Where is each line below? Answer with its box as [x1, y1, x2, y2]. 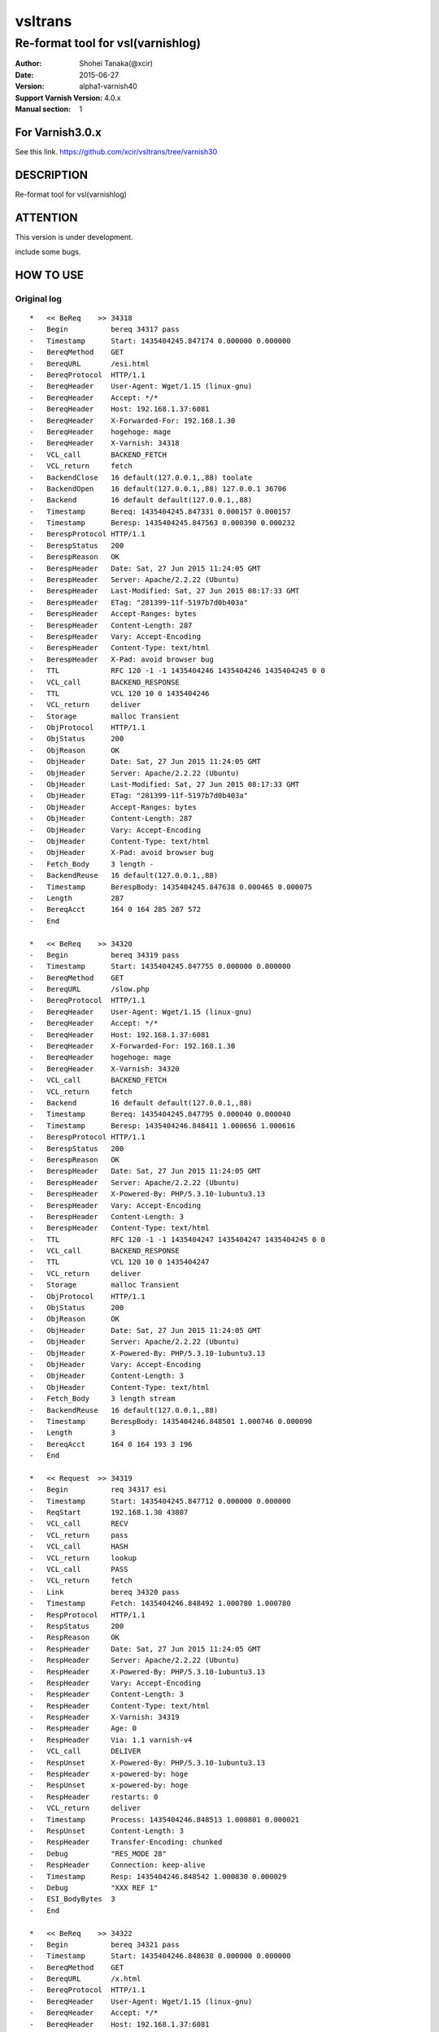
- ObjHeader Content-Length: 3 [29, 1371, 185, 1381]
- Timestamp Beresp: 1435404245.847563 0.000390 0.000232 [29, 519, 296, 528]
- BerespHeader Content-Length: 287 [29, 620, 193, 630]
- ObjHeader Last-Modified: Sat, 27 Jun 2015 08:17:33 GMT [29, 780, 300, 789]
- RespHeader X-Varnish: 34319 [29, 1713, 180, 1722]
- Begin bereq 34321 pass [29, 1939, 180, 1949]
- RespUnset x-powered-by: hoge [29, 1781, 189, 1790]
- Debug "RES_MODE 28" [29, 1849, 167, 1858]
